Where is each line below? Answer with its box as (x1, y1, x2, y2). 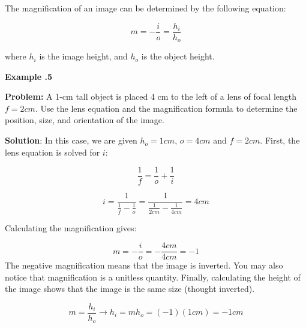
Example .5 (5, 70, 52, 82)
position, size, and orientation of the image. (5, 114, 164, 126)
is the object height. (141, 50, 215, 62)
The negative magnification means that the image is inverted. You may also (5, 259, 283, 272)
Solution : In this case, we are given (5, 134, 137, 147)
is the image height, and (39, 50, 128, 62)
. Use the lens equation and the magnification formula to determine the (35, 102, 298, 114)
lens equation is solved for (5, 145, 100, 158)
